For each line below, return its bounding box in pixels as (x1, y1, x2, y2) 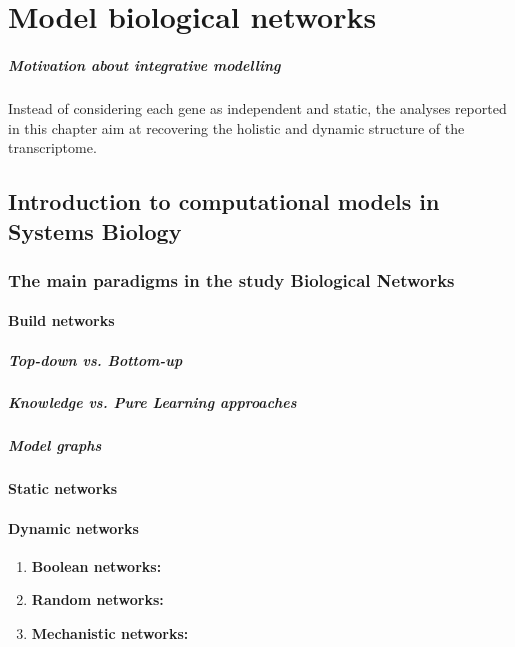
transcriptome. (8, 137, 97, 158)
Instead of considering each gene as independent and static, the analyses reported (8, 97, 507, 118)
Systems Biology (8, 215, 182, 246)
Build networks (8, 310, 115, 331)
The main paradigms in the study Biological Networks (8, 267, 455, 292)
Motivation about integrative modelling (8, 54, 281, 75)
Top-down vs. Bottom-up (8, 349, 183, 370)
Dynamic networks (8, 517, 139, 538)
